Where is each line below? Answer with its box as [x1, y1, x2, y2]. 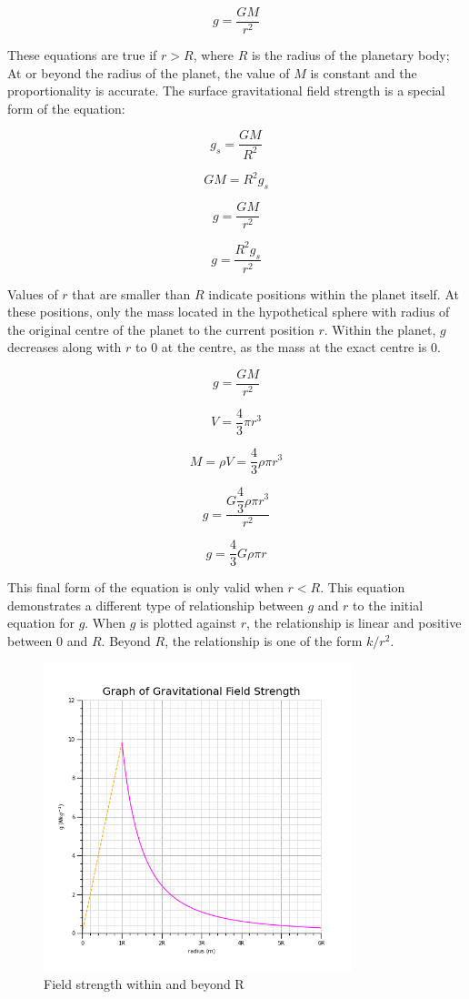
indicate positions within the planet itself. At [208, 284, 459, 303]
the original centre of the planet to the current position [7, 319, 314, 338]
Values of [7, 284, 58, 303]
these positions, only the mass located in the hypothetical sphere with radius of [7, 302, 450, 321]
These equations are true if [7, 45, 157, 65]
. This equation [320, 578, 405, 597]
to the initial [353, 595, 424, 614]
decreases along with [7, 338, 122, 357]
